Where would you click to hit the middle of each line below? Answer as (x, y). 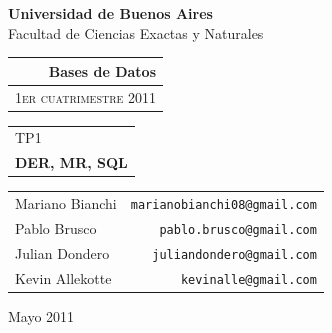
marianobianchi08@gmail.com (223, 205)
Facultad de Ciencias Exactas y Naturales (136, 32)
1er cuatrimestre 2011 (86, 96)
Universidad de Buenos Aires (110, 13)
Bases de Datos (102, 70)
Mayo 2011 (41, 315)
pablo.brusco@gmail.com (238, 229)
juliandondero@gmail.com (234, 254)
